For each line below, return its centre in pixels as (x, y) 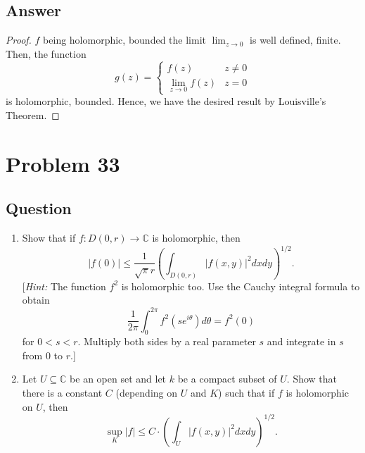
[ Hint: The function (64, 286)
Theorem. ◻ (33, 114)
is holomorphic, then (196, 237)
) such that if (246, 393)
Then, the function (46, 53)
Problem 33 (63, 163)
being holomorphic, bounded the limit (124, 40)
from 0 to (43, 355)
